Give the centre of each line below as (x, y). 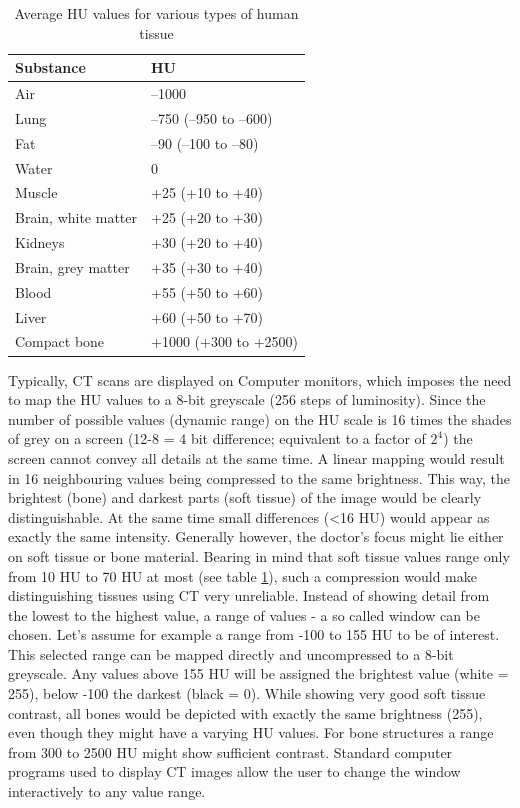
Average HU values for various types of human (156, 13)
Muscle (36, 192)
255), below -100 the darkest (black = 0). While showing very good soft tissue (247, 693)
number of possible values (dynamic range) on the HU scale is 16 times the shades (260, 418)
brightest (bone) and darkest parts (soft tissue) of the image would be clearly (245, 497)
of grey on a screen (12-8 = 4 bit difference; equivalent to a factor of (217, 438)
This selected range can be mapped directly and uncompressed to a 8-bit (231, 653)
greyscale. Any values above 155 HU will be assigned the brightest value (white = (258, 673)
